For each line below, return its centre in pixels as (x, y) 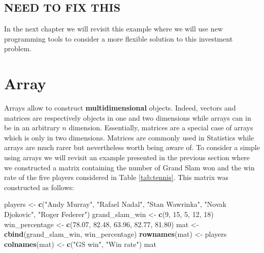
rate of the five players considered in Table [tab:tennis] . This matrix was (116, 177)
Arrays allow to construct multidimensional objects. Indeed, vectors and (120, 108)
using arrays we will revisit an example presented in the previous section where (127, 157)
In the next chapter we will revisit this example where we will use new (113, 29)
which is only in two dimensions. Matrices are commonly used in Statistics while (129, 137)
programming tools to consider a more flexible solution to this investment (119, 38)
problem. (18, 48)
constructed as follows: (39, 187)
